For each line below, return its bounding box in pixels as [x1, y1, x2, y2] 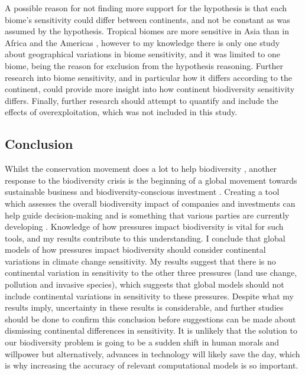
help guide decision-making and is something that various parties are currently [5, 208, 290, 221]
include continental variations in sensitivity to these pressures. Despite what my [5, 289, 294, 302]
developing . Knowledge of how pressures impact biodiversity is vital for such [5, 220, 284, 233]
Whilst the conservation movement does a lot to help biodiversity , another [5, 162, 277, 175]
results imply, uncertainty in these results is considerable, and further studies [5, 301, 284, 314]
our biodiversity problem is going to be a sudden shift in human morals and [5, 336, 280, 348]
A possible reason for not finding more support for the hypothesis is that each [5, 2, 287, 14]
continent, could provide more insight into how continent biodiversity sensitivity [5, 83, 295, 95]
